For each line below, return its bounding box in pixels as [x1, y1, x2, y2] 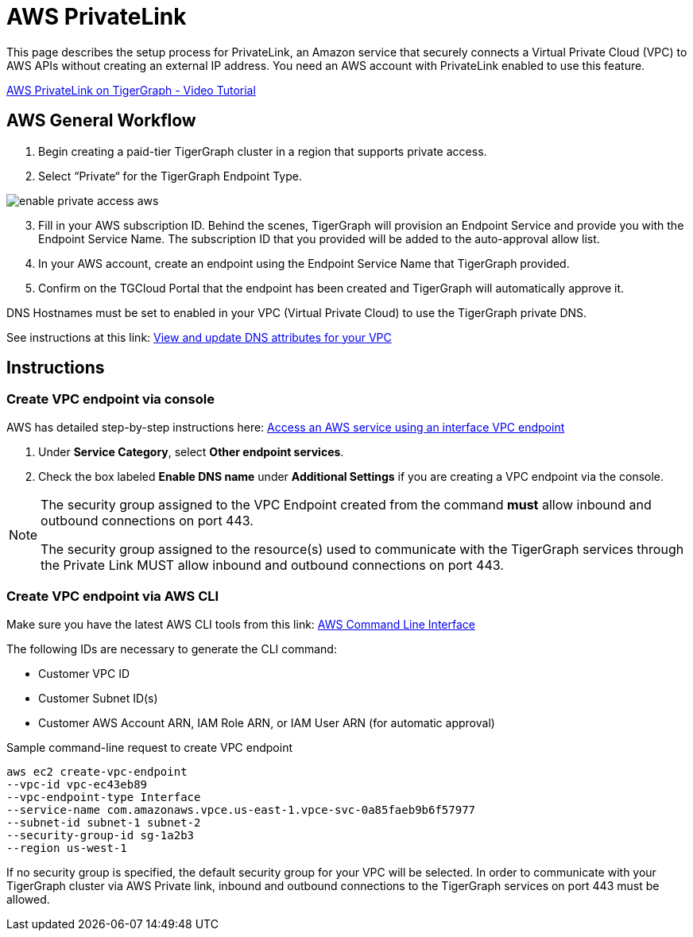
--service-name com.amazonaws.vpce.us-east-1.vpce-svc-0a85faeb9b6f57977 [6, 803, 476, 816]
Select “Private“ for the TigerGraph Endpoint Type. [38, 168, 302, 183]
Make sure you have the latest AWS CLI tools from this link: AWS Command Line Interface [6, 617, 475, 631]
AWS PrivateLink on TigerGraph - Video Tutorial [6, 83, 256, 97]
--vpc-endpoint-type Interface [6, 790, 201, 803]
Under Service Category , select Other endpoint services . [38, 444, 344, 459]
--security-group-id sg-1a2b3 [6, 828, 195, 842]
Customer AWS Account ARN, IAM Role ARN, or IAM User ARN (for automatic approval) [38, 715, 495, 730]
